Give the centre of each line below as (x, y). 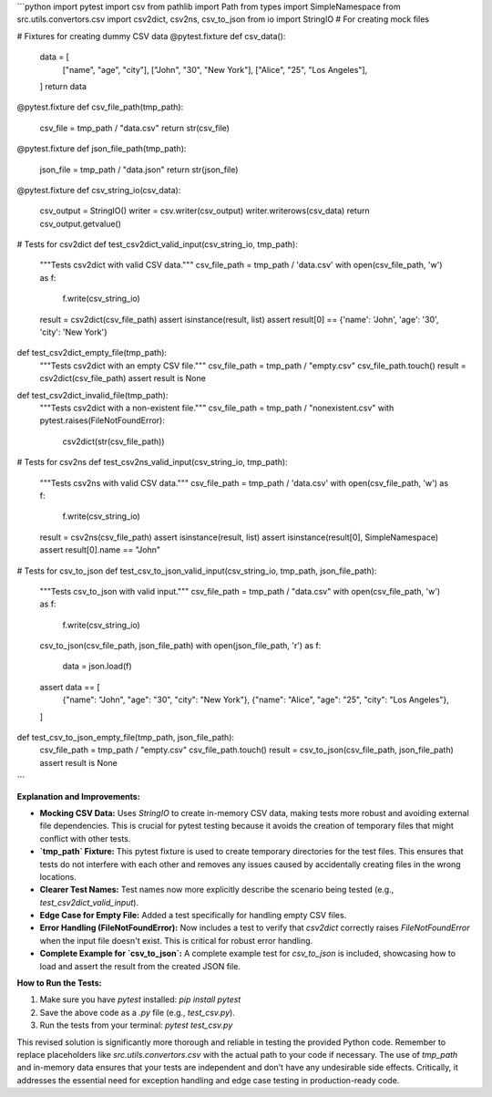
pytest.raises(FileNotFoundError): (102, 420)
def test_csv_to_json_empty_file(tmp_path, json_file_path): (126, 738)
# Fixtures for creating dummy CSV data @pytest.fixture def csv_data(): (151, 36)
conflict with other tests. (85, 838)
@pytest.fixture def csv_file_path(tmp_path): (100, 107)
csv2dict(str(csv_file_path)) (113, 441)
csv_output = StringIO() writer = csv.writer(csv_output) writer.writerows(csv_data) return (205, 211)
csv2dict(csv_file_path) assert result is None (123, 378)
